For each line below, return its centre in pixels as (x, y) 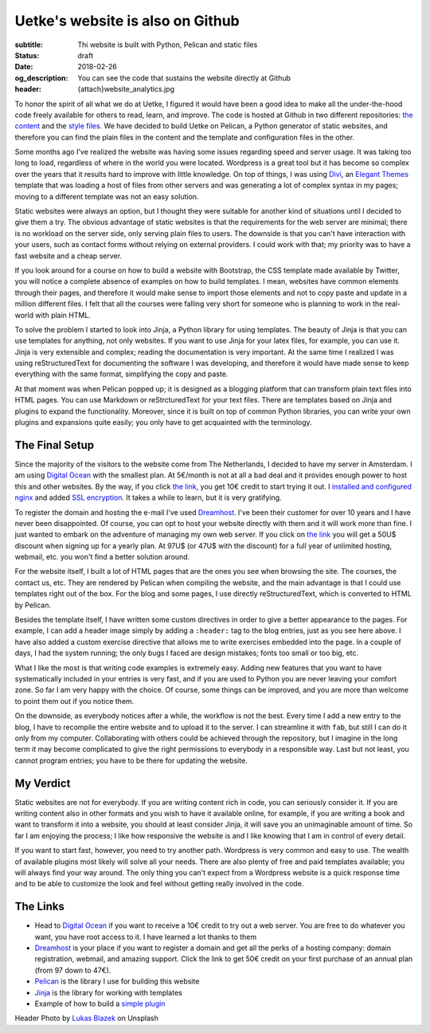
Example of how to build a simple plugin (100, 1004)
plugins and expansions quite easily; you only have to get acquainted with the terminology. (163, 422)
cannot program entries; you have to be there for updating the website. (131, 760)
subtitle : (29, 45)
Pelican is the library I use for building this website (117, 981)
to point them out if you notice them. (74, 701)
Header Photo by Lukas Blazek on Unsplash (86, 1018)
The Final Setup (55, 445)
